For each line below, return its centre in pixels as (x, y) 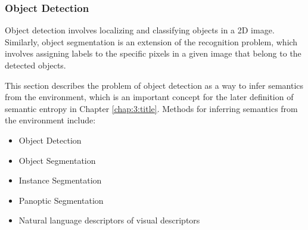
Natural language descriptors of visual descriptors (109, 220)
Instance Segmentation (60, 180)
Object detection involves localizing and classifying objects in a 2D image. (140, 30)
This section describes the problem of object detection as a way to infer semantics (154, 85)
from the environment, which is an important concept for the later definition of (149, 97)
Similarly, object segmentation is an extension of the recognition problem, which (151, 41)
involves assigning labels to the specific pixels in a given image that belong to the (153, 53)
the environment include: (50, 120)
